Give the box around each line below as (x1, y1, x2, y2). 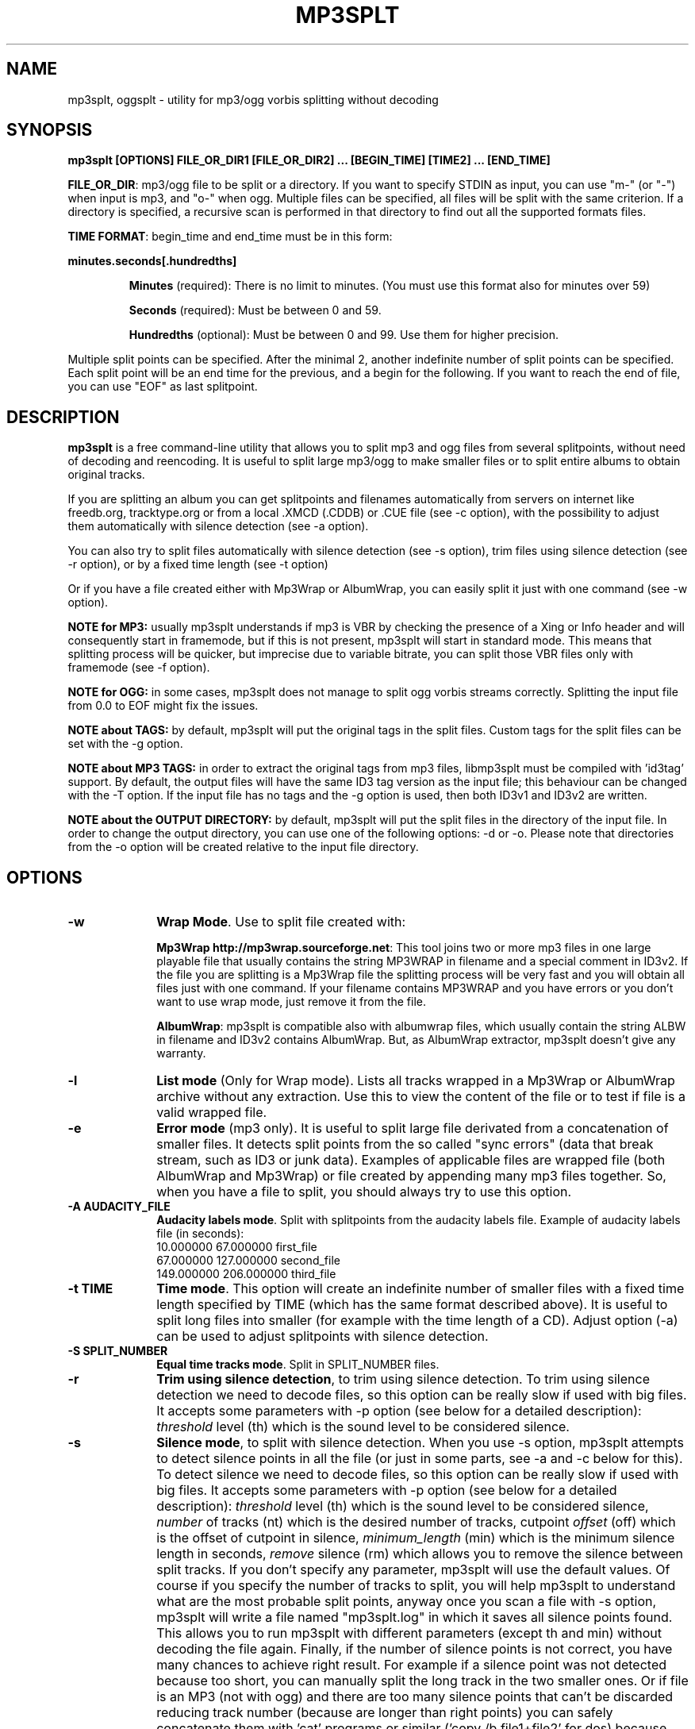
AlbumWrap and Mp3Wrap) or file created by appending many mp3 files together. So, (156, 1168, 666, 1184)
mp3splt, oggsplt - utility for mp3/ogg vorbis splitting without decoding (67, 92, 439, 106)
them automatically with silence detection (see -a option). (67, 519, 369, 533)
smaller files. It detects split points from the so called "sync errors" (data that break (156, 1136, 654, 1153)
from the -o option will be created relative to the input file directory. (67, 840, 419, 854)
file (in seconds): (156, 1226, 244, 1241)
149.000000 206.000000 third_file (156, 1267, 336, 1281)
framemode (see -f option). (67, 660, 210, 675)
